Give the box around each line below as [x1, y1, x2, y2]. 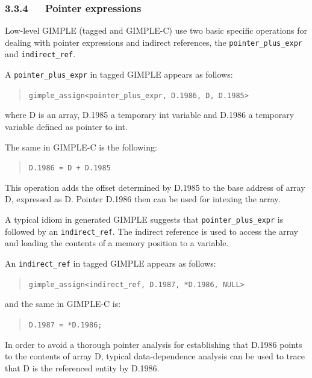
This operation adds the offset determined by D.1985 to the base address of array [5, 181, 305, 193]
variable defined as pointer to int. [5, 120, 128, 133]
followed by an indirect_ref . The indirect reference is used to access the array [5, 225, 298, 237]
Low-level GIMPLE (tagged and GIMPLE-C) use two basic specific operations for [5, 24, 308, 37]
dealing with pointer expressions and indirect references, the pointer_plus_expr [5, 36, 302, 48]
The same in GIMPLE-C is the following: [5, 140, 157, 153]
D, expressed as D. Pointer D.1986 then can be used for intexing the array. [5, 193, 281, 205]
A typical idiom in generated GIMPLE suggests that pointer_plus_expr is [5, 213, 284, 226]
